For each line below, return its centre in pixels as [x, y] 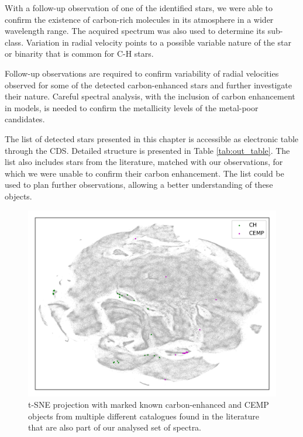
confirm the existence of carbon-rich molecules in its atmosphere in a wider [139, 19]
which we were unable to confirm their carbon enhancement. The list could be [144, 173]
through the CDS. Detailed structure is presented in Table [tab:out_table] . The [147, 150]
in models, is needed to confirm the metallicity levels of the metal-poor [132, 107]
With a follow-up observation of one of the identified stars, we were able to [139, 8]
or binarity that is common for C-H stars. [79, 54]
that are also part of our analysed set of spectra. [115, 427]
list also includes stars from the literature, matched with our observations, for [144, 162]
